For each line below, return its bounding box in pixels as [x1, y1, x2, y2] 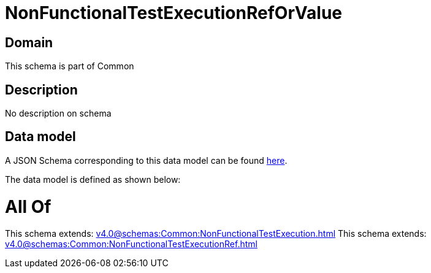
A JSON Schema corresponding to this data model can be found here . [5, 155, 288, 166]
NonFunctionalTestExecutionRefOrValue [5, 2, 343, 23]
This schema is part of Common [5, 61, 134, 72]
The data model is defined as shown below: [5, 174, 181, 185]
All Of [5, 196, 51, 217]
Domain [5, 34, 53, 50]
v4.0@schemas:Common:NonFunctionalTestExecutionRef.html [5, 239, 257, 250]
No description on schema [5, 108, 112, 119]
